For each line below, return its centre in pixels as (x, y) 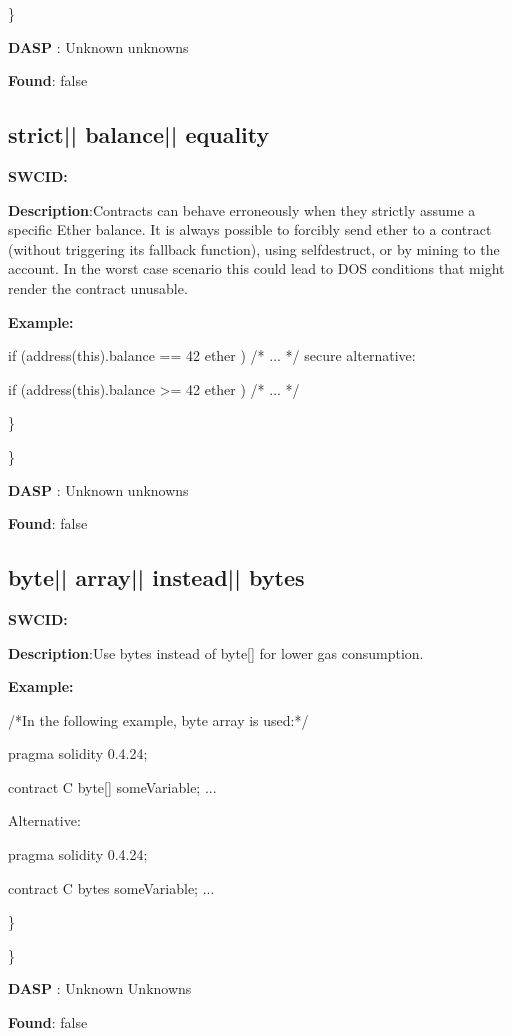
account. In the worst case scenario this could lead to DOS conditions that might (256, 268)
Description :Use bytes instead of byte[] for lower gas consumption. (216, 652)
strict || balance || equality (139, 134)
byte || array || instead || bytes (156, 577)
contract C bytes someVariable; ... (111, 887)
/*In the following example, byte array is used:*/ (158, 719)
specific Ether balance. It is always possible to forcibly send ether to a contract (250, 229)
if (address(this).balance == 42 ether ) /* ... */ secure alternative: (212, 355)
